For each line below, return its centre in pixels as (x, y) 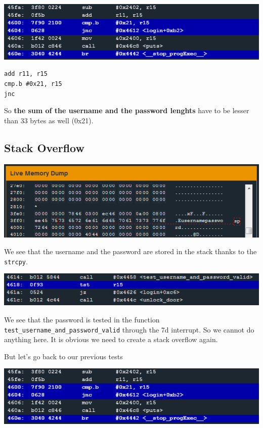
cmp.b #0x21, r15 (33, 84)
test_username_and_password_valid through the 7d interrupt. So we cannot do (129, 329)
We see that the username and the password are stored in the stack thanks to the (130, 251)
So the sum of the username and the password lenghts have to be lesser (127, 110)
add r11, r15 (26, 74)
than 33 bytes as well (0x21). (49, 120)
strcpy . (16, 261)
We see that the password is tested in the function (82, 319)
